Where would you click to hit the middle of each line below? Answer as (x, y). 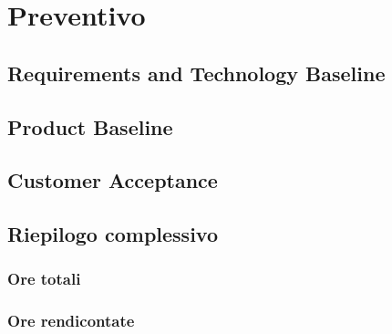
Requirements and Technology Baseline (196, 73)
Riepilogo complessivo (113, 234)
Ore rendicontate (71, 321)
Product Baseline (90, 126)
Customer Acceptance (113, 180)
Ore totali (44, 279)
